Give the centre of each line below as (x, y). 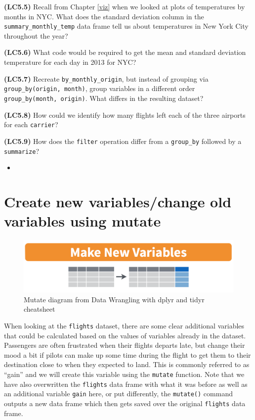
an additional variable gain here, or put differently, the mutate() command (118, 394)
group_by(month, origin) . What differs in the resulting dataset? (104, 98)
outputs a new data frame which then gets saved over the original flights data (125, 403)
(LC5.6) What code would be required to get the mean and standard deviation (125, 52)
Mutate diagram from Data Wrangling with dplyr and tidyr (114, 299)
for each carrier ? (31, 124)
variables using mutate (83, 221)
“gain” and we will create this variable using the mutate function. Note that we (124, 374)
